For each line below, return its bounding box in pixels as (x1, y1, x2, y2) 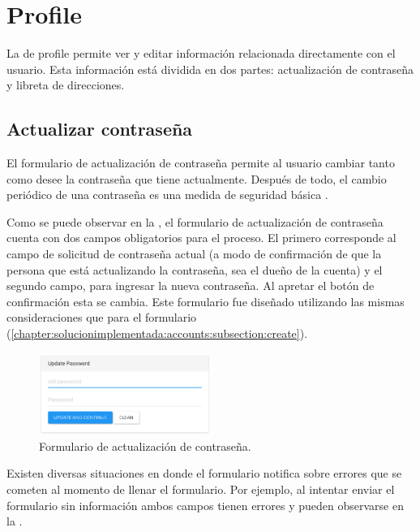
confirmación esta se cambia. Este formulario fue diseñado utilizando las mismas (6, 292, 405, 309)
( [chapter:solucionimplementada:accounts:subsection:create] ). (6, 325, 308, 342)
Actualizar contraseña (6, 116, 193, 141)
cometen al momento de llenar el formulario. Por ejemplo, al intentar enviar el (6, 481, 395, 497)
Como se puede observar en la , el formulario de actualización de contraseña (6, 213, 384, 230)
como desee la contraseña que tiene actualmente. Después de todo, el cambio (6, 170, 387, 187)
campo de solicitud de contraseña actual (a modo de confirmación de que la (6, 245, 382, 262)
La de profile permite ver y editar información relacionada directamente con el (6, 45, 396, 62)
